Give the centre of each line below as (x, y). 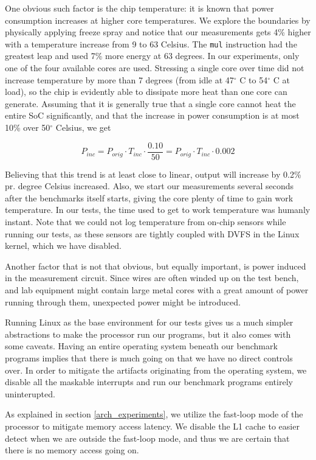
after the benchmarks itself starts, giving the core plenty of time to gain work (149, 197)
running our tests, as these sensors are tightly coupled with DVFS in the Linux (152, 233)
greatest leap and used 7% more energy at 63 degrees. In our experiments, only (152, 56)
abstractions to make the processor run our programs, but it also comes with (148, 334)
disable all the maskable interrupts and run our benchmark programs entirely (149, 382)
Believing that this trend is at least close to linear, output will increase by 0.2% (153, 174)
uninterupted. (30, 393)
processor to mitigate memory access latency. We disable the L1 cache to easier (152, 426)
